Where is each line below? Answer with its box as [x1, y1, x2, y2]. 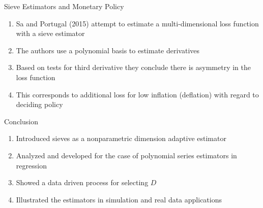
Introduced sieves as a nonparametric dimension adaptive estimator [16, 133, 226, 144]
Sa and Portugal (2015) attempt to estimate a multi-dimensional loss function [16, 18, 259, 28]
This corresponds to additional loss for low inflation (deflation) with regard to [16, 89, 259, 99]
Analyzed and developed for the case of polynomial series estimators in [16, 150, 237, 160]
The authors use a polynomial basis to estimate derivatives [16, 45, 200, 55]
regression [16, 160, 47, 170]
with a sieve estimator [16, 28, 85, 39]
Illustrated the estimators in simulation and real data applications [16, 194, 222, 204]
